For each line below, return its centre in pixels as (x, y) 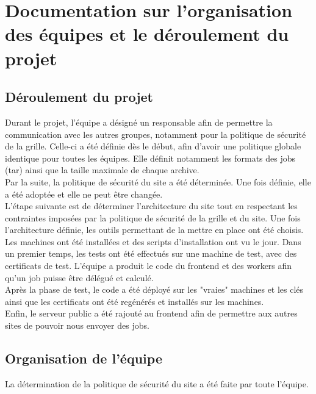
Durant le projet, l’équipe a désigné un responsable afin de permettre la (139, 122)
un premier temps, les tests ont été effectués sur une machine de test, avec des (151, 253)
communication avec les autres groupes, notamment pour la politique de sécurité (156, 134)
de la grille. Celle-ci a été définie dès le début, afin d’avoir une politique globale (153, 146)
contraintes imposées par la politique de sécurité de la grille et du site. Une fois (153, 217)
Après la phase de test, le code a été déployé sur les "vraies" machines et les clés (154, 289)
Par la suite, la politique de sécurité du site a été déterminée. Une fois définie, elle (158, 181)
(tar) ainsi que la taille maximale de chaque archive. (102, 170)
